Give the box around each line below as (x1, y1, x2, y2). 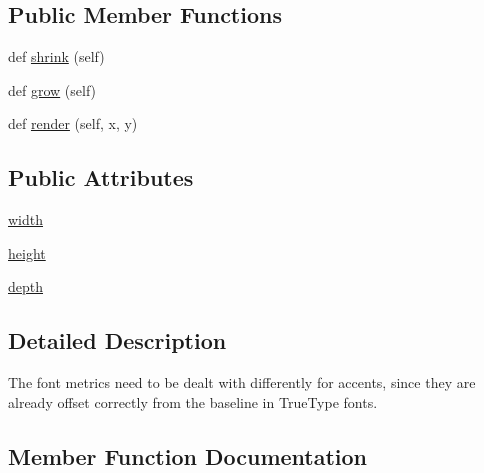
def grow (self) (8, 79, 97, 100)
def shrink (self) (8, 46, 105, 67)
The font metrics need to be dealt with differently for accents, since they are (8, 372, 476, 393)
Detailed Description (8, 325, 227, 356)
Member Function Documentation (8, 440, 368, 471)
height (8, 242, 46, 263)
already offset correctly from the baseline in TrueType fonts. (8, 391, 378, 412)
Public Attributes (8, 162, 194, 193)
